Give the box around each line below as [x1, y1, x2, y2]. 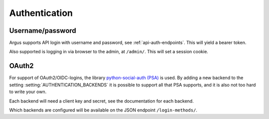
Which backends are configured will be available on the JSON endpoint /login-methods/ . [9, 107, 198, 113]
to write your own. [9, 89, 47, 95]
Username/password [9, 26, 77, 35]
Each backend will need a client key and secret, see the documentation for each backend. [9, 98, 194, 104]
